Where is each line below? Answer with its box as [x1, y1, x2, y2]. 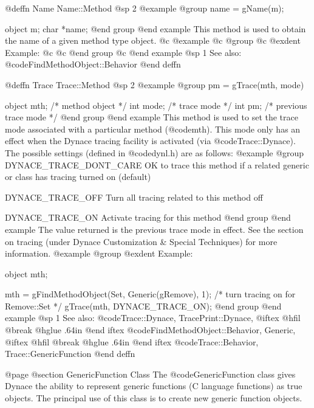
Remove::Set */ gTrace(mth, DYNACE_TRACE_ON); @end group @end [5, 299, 282, 312]
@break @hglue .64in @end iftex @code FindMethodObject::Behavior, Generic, [5, 323, 296, 336]
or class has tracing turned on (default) [5, 170, 151, 183]
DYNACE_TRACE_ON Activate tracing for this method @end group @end [5, 211, 291, 224]
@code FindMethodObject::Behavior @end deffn [5, 58, 181, 71]
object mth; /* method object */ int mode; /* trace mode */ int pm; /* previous [5, 99, 307, 111]
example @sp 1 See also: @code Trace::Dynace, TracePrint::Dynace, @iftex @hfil [5, 311, 301, 324]
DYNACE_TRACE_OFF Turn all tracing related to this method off [5, 190, 263, 203]
